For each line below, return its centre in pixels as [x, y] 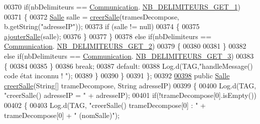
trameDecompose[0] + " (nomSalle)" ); [62, 115]
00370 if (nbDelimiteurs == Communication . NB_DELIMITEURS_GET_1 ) [122, 7]
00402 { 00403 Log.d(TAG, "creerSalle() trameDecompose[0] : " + [105, 105]
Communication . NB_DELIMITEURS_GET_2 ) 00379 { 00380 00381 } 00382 [125, 46]
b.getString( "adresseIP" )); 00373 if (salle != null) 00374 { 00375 [102, 26]
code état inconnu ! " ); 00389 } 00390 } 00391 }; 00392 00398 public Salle [117, 76]
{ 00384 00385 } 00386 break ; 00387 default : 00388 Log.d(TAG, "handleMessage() [128, 66]
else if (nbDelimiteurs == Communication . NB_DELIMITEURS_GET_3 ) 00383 [129, 55]
